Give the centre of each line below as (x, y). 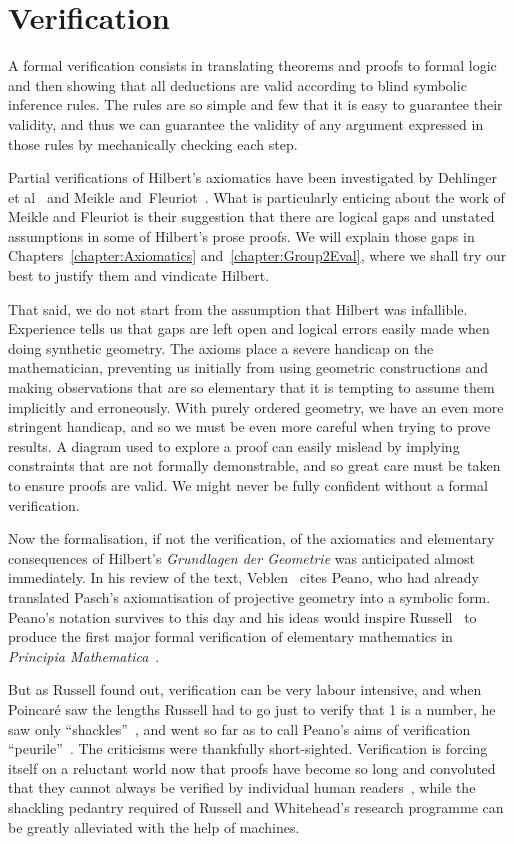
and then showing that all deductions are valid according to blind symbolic (237, 84)
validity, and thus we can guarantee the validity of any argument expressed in (246, 123)
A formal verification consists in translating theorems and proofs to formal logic (252, 65)
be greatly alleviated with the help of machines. (154, 826)
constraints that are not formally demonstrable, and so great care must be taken (254, 465)
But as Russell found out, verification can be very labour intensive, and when (245, 689)
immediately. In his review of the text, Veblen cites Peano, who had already (243, 577)
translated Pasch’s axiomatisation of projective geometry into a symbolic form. (249, 596)
